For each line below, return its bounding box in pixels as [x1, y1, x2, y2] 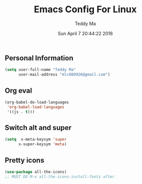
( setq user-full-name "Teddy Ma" [5, 67, 76, 73]
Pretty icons [5, 156, 44, 165]
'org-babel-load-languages [7, 104, 65, 109]
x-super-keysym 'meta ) [18, 142, 67, 147]
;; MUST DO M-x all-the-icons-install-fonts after [5, 174, 115, 179]
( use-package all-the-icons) [5, 169, 67, 174]
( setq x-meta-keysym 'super [5, 137, 67, 142]
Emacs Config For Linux [34, 4, 137, 15]
